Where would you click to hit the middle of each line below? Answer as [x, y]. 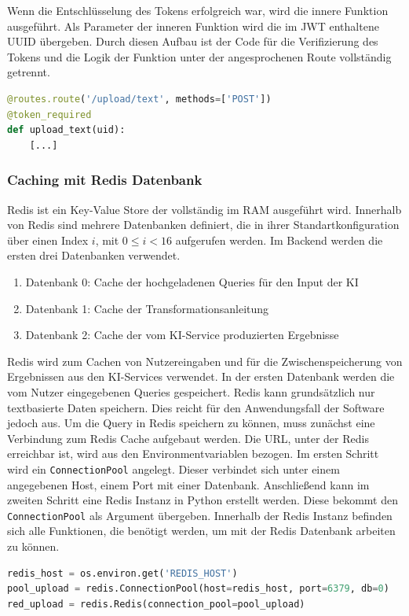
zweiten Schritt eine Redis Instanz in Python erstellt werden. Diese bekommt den [203, 500]
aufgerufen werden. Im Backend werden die [279, 240]
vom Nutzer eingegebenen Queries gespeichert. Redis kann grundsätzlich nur [191, 391]
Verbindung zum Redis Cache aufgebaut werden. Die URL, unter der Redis [188, 438]
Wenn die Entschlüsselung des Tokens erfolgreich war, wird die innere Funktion [198, 10]
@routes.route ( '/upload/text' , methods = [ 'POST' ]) [139, 99]
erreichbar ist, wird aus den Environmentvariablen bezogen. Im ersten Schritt [193, 454]
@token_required [49, 114]
